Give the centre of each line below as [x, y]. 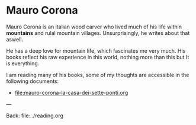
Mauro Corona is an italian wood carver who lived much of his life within [94, 27]
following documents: [33, 81]
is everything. [23, 63]
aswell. [15, 39]
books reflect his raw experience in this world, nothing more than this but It [98, 57]
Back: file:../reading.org [35, 116]
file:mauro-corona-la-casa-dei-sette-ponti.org [71, 92]
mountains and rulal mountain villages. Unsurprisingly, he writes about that [98, 33]
